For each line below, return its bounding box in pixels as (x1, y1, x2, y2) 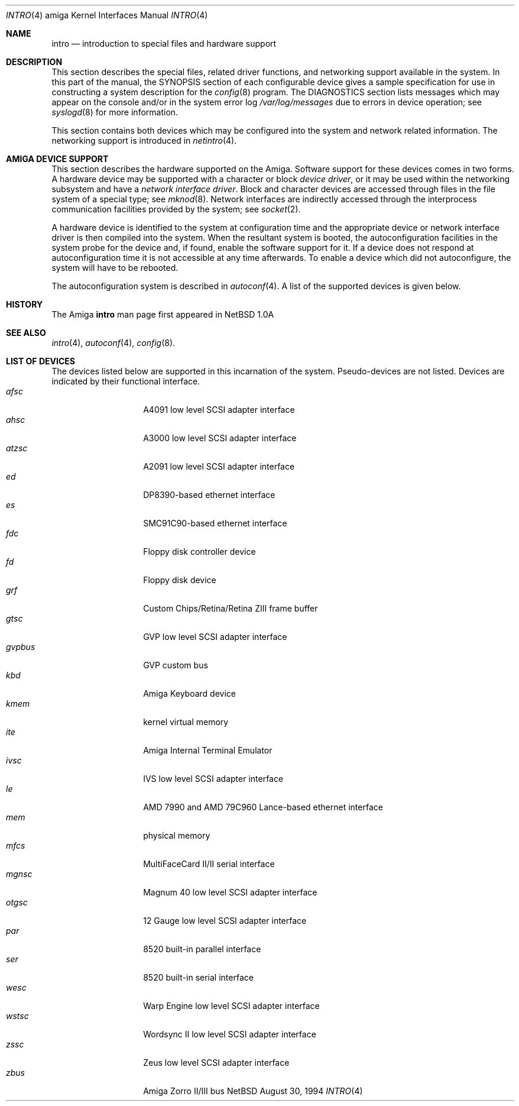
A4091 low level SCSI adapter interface (143, 405, 295, 415)
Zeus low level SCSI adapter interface (143, 1058, 290, 1068)
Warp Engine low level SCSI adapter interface (143, 1001, 320, 1011)
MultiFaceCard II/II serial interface (143, 859, 275, 869)
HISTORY (6, 299, 43, 309)
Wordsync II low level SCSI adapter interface (143, 1029, 316, 1039)
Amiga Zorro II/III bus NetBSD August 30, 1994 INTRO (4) (143, 1086, 363, 1096)
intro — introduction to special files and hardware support (51, 38, 277, 48)
